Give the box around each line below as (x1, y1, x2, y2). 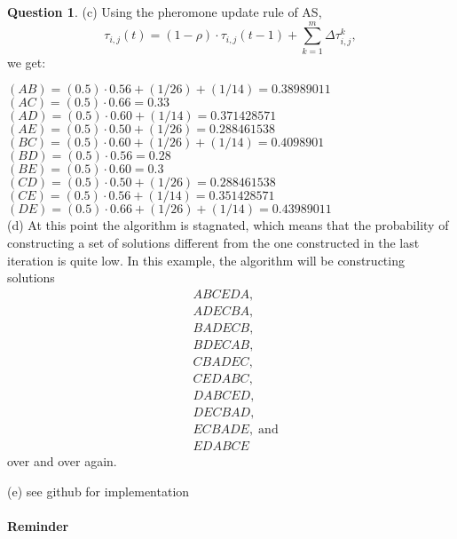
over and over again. (7, 452, 117, 470)
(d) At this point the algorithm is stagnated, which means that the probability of (7, 216, 449, 234)
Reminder (7, 516, 69, 535)
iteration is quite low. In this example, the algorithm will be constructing (7, 250, 405, 269)
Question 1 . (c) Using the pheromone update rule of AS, (7, 3, 322, 20)
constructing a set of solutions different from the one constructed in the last (7, 233, 420, 251)
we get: (7, 52, 46, 71)
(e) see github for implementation (7, 481, 190, 500)
